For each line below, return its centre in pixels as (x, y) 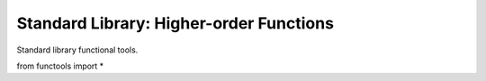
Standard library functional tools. (77, 50)
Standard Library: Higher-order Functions (175, 23)
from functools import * (60, 66)
